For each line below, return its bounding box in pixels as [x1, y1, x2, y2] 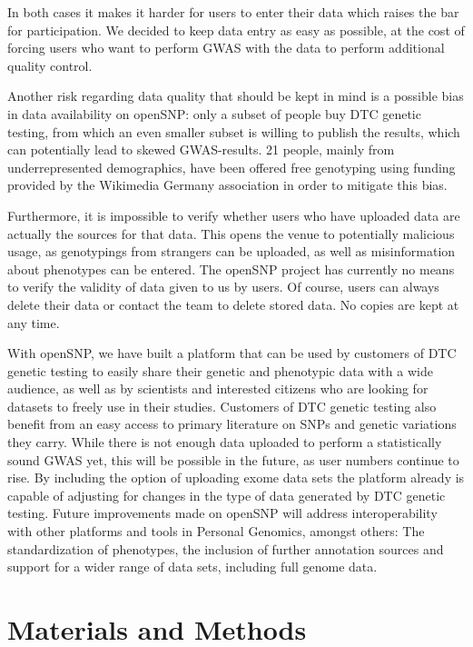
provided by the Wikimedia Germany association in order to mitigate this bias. [7, 175, 448, 194]
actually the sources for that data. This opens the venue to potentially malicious [7, 224, 455, 243]
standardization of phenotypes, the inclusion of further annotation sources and [7, 539, 444, 558]
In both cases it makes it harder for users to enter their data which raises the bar [7, 3, 459, 21]
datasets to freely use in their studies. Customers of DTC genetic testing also [7, 396, 437, 415]
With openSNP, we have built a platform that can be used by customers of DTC [7, 343, 457, 363]
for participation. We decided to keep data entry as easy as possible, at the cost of [7, 20, 465, 39]
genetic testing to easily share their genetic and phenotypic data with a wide [7, 361, 433, 380]
